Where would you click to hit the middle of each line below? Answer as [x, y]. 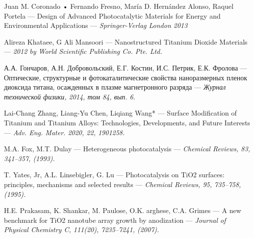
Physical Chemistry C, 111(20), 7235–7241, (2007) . [82, 229]
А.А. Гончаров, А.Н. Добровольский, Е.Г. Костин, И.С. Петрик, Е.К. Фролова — [126, 67]
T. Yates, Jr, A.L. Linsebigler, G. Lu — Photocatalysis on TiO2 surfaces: [114, 175]
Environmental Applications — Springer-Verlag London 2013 [96, 25]
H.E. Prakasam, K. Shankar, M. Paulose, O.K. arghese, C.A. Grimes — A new [123, 210]
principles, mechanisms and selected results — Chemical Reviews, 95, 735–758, [123, 184]
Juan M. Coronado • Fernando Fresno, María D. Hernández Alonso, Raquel [119, 6]
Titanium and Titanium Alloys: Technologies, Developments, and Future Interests [127, 122]
